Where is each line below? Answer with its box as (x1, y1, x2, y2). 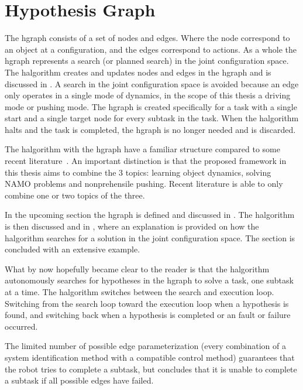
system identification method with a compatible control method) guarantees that (5, 351, 295, 363)
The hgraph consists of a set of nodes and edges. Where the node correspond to (5, 32, 290, 44)
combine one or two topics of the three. (5, 189, 145, 201)
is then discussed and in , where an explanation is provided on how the (5, 220, 259, 232)
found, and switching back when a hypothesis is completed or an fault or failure (5, 309, 291, 321)
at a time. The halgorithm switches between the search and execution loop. (5, 286, 274, 297)
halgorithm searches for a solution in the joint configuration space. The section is (5, 231, 295, 244)
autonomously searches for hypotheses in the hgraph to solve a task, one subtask (5, 274, 294, 286)
